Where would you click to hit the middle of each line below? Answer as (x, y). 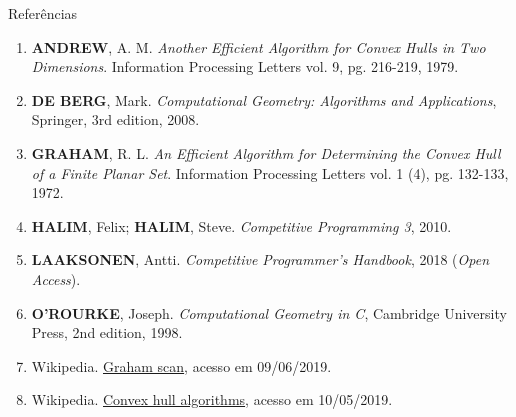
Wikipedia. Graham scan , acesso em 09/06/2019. (181, 365)
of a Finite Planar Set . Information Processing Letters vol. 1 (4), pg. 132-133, (270, 172)
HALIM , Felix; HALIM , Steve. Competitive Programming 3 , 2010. (241, 225)
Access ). (56, 278)
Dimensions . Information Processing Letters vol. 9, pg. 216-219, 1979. (245, 66)
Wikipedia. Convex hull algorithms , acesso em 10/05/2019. (212, 399)
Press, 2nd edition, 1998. (107, 332)
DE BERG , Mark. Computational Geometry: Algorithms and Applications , (264, 99)
